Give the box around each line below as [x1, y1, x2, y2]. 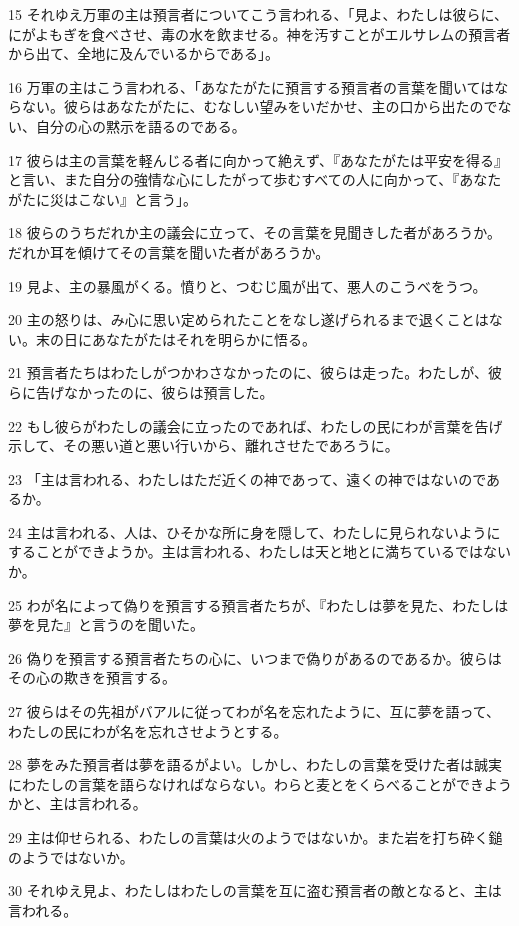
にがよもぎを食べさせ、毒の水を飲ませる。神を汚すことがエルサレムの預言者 [8, 23, 511, 44]
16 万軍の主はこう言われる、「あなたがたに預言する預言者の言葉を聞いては [8, 76, 495, 97]
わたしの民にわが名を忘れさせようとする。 [8, 720, 288, 741]
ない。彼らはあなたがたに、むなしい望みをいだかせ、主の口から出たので [21, 96, 498, 117]
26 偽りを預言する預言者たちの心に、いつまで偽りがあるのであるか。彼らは [8, 647, 502, 668]
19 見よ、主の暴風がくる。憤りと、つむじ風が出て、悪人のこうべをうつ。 [8, 275, 487, 296]
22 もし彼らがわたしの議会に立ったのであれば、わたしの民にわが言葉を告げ [8, 415, 503, 436]
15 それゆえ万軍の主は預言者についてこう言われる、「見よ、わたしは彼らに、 [8, 4, 509, 24]
